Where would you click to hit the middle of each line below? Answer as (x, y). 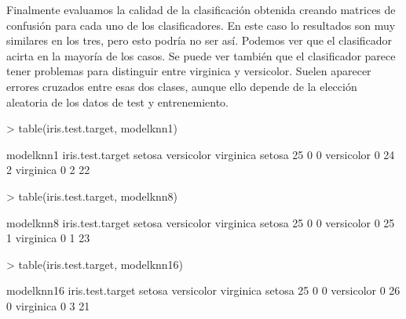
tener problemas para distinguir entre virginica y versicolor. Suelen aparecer (189, 71)
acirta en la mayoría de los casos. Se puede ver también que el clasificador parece (201, 55)
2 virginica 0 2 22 (48, 170)
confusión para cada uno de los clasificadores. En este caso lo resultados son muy (201, 25)
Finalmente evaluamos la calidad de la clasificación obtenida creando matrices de (201, 9)
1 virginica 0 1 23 (48, 238)
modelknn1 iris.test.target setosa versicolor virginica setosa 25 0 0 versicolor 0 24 (201, 154)
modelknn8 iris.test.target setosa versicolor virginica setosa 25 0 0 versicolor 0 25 (201, 222)
